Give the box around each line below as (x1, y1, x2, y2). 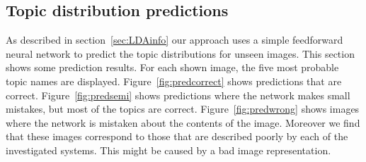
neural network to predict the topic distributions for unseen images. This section (6, 46, 355, 61)
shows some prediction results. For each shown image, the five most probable (6, 60, 339, 75)
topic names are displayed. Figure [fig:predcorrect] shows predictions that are (6, 73, 342, 88)
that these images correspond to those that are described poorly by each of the (6, 129, 348, 144)
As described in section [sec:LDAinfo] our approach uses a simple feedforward (6, 32, 343, 47)
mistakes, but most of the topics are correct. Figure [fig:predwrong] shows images (6, 101, 360, 116)
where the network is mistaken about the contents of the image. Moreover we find (6, 115, 360, 130)
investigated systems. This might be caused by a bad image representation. (6, 142, 331, 157)
